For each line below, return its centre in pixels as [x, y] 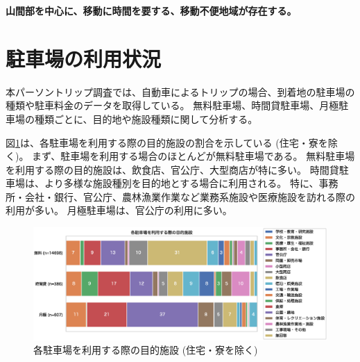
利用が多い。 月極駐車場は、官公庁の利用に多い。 [119, 210]
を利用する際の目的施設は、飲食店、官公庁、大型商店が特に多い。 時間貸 [172, 169]
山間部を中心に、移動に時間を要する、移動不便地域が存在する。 [151, 10]
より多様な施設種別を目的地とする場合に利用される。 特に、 [181, 183]
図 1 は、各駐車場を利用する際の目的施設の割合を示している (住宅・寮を [167, 142]
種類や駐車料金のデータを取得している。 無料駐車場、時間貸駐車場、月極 [172, 105]
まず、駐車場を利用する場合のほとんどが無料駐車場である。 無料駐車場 [194, 156]
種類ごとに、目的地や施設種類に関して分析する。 [146, 118]
